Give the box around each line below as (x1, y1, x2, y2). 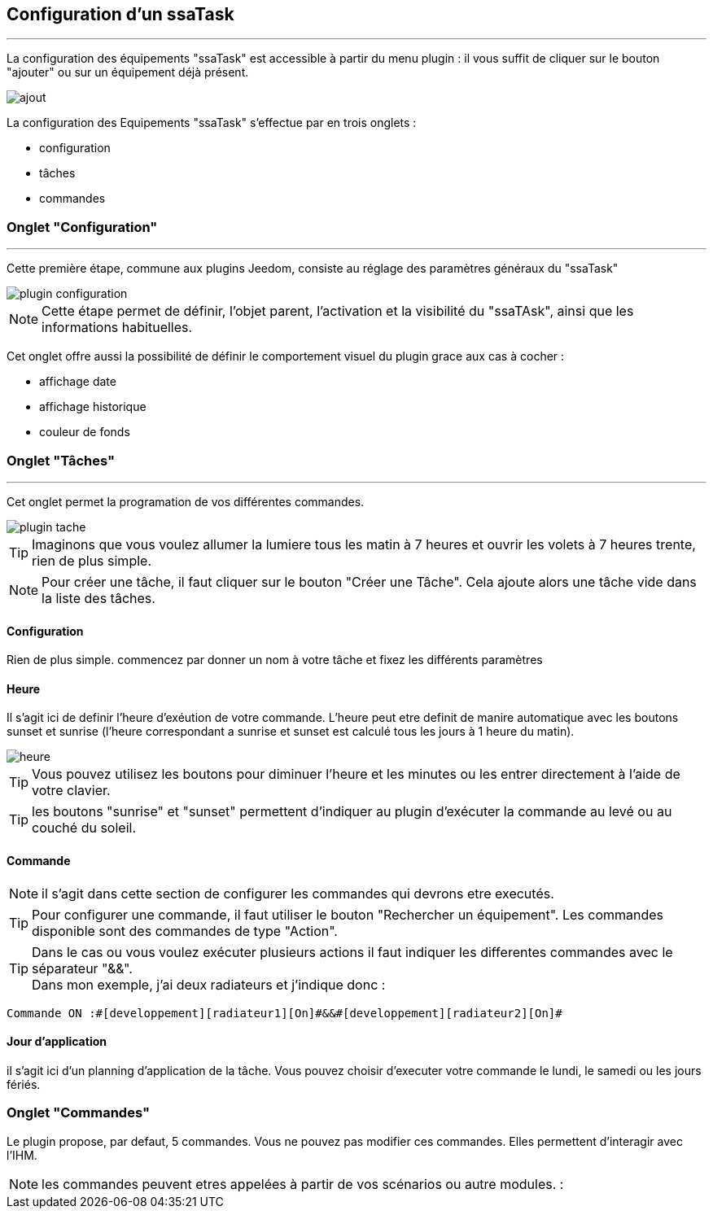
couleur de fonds (39, 425, 130, 439)
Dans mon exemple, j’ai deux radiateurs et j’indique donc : (32, 976, 386, 993)
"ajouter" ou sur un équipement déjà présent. (7, 65, 249, 80)
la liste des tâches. (42, 589, 155, 606)
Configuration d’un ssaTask (7, 4, 234, 24)
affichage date (39, 374, 116, 389)
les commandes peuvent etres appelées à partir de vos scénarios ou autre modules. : (42, 1175, 564, 1192)
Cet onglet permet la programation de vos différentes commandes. (7, 494, 365, 509)
